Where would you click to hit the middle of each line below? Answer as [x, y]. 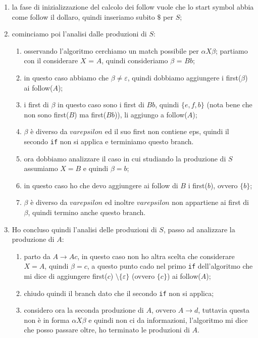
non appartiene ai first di [210, 202]
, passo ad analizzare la [199, 229]
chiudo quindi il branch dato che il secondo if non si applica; [119, 293]
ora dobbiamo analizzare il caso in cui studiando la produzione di [125, 158]
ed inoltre [120, 202]
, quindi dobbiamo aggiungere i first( [184, 77]
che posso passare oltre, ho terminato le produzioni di [107, 330]
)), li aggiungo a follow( [151, 114]
